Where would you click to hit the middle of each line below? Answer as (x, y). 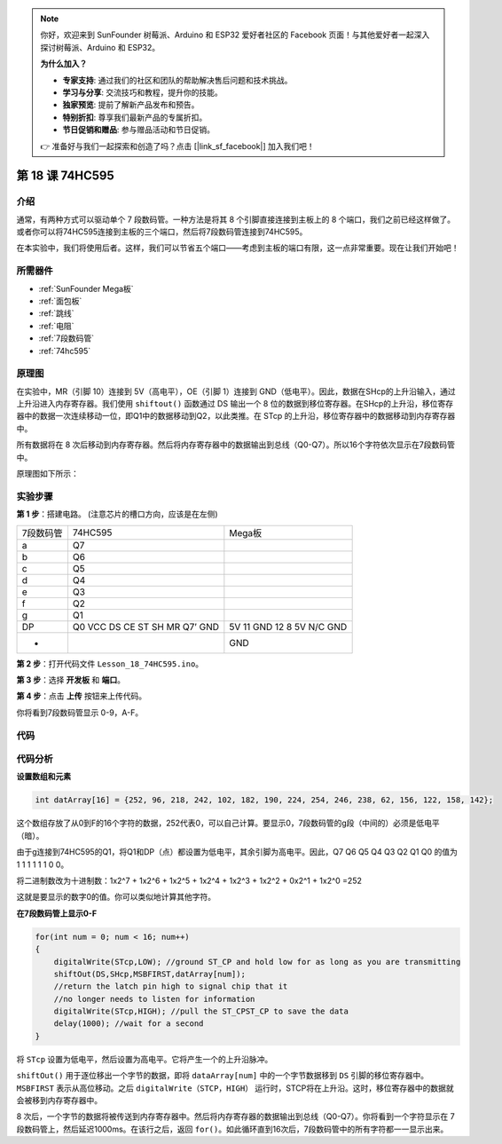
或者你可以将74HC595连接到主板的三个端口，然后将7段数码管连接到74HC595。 (162, 232)
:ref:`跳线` (56, 313)
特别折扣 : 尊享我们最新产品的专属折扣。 (135, 117)
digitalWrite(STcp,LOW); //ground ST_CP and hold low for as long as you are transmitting (257, 962)
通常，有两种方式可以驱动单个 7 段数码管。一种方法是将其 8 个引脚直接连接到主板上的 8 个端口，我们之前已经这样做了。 (236, 219)
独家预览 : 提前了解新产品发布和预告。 (131, 105)
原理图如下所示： (47, 474)
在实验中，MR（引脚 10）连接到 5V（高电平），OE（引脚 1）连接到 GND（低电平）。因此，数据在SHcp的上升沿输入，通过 (236, 391)
